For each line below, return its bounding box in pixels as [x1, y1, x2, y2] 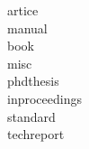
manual [7, 18, 48, 37]
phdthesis [7, 71, 59, 90]
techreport [7, 125, 65, 144]
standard [7, 107, 56, 126]
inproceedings [7, 88, 82, 107]
